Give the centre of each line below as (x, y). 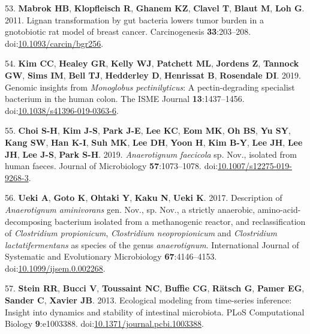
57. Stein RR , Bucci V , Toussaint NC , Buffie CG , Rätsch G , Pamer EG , (155, 288)
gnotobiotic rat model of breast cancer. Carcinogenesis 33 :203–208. (128, 31)
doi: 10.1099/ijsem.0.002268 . (55, 268)
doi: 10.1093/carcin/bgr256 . (54, 43)
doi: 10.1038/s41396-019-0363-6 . (62, 110)
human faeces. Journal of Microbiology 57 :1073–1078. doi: (112, 166)
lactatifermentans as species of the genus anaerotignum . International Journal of (152, 244)
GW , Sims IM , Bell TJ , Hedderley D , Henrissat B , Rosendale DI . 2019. (153, 75)
